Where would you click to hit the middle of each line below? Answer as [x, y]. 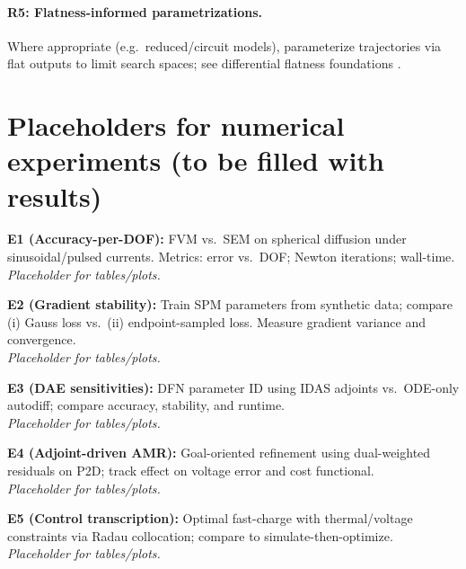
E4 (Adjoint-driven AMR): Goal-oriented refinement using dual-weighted [219, 453]
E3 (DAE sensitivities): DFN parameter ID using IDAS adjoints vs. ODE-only [233, 387]
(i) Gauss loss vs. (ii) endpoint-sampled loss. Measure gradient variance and [217, 321]
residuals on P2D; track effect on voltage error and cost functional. [191, 471]
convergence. [42, 339]
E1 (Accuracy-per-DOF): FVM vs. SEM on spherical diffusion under [207, 239]
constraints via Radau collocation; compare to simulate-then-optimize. [200, 535]
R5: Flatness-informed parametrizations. [135, 11]
